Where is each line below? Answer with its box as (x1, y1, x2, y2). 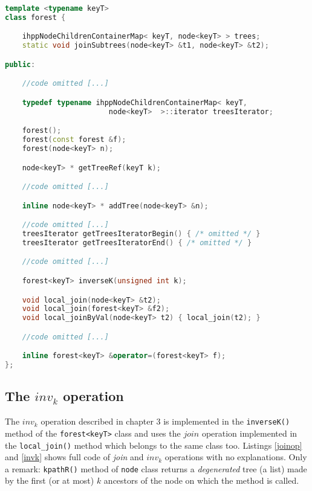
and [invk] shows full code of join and (5, 451, 144, 463)
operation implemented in (201, 426, 297, 439)
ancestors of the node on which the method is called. (103, 474, 299, 487)
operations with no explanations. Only (164, 451, 307, 463)
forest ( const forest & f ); (22, 135, 126, 144)
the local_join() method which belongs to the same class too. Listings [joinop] (5, 438, 302, 451)
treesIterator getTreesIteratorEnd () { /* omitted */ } (22, 238, 252, 247)
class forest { (5, 13, 66, 22)
